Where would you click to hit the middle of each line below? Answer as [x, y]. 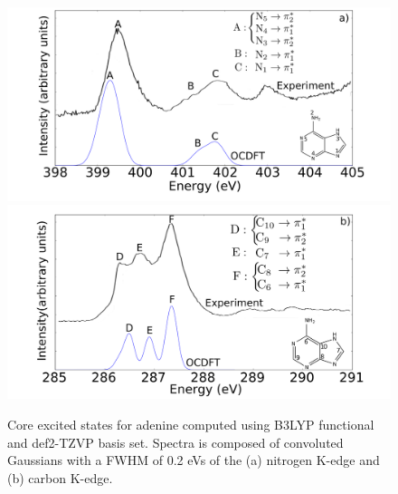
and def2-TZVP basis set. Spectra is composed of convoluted [175, 442]
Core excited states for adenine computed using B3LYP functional [191, 424]
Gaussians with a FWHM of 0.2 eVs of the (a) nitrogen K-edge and [194, 460]
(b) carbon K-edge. [60, 477]
